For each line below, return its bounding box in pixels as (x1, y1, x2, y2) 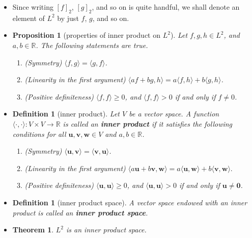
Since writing (12, 2, 53, 12)
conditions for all (12, 128, 66, 139)
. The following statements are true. (36, 39, 148, 50)
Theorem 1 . (12, 224, 54, 235)
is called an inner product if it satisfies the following (63, 118, 233, 129)
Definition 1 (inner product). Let (12, 108, 120, 119)
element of (12, 12, 45, 23)
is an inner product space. (66, 224, 147, 235)
